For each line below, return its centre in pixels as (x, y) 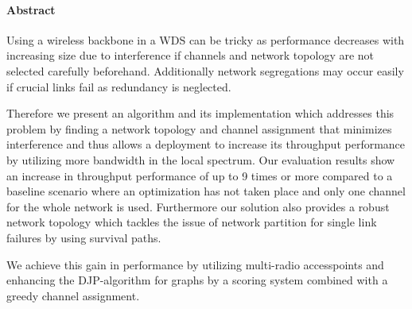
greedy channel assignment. (73, 295)
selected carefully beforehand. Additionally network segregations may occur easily (205, 70)
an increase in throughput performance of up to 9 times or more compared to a (200, 175)
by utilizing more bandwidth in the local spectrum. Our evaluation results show (201, 159)
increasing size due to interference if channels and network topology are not (190, 55)
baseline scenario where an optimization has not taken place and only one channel (206, 191)
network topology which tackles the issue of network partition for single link (192, 222)
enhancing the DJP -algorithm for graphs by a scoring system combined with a (197, 280)
